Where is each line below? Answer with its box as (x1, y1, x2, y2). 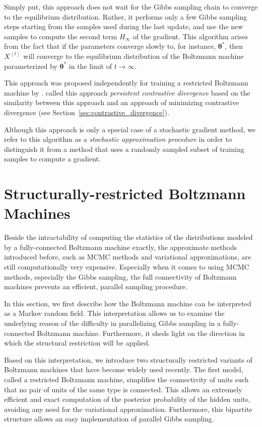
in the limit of (69, 60, 112, 71)
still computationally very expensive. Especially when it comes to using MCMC (4, 262, 249, 272)
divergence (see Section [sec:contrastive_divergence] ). (4, 107, 169, 117)
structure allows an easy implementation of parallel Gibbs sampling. (4, 413, 214, 424)
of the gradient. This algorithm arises (133, 31, 248, 41)
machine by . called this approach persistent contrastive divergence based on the (4, 87, 250, 98)
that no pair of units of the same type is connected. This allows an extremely (4, 384, 242, 394)
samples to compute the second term (4, 31, 117, 41)
